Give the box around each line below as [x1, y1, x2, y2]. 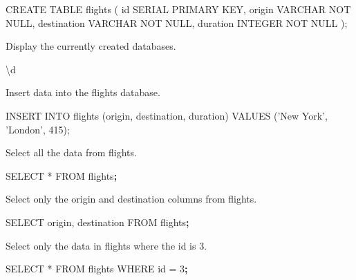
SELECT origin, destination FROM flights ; [6, 214, 189, 229]
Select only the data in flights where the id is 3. [6, 238, 207, 252]
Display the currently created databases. [6, 39, 176, 53]
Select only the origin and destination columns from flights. [6, 192, 257, 206]
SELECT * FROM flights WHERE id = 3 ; [6, 261, 188, 276]
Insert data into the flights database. [6, 85, 160, 100]
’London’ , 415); [6, 122, 70, 136]
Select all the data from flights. [6, 145, 137, 160]
